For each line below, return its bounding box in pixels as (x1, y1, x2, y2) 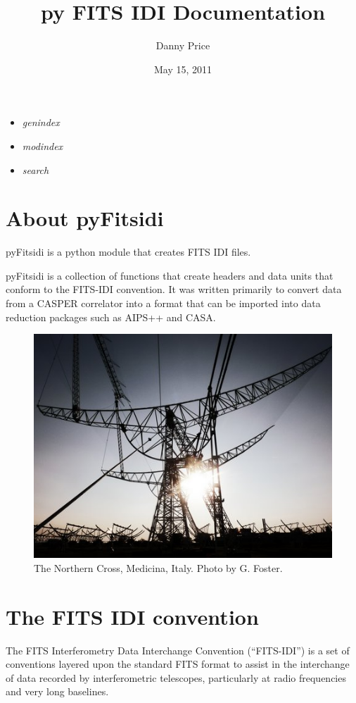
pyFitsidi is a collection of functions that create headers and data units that (6, 268, 333, 282)
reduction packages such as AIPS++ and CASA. (6, 309, 216, 324)
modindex (22, 138, 63, 153)
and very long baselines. (6, 684, 109, 699)
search (22, 162, 49, 177)
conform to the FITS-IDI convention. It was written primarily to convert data (6, 282, 342, 297)
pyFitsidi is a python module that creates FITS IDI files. (6, 244, 251, 259)
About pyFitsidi (6, 204, 164, 232)
